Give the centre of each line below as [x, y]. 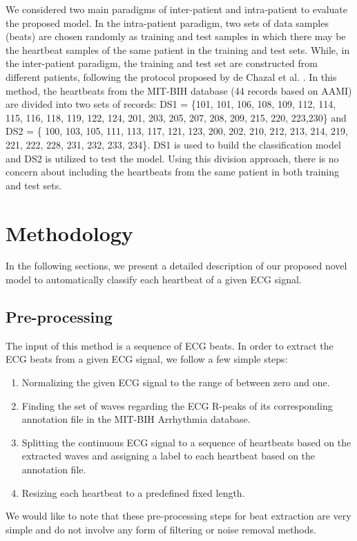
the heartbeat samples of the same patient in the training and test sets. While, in [178, 49]
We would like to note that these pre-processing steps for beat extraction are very [178, 516]
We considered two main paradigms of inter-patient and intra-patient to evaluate [176, 9]
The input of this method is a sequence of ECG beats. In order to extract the [170, 345]
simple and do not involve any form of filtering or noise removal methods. [161, 529]
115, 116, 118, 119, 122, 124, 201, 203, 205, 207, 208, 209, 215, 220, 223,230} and [176, 117]
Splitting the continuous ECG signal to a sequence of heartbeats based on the [186, 442]
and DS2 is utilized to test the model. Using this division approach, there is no [172, 158]
